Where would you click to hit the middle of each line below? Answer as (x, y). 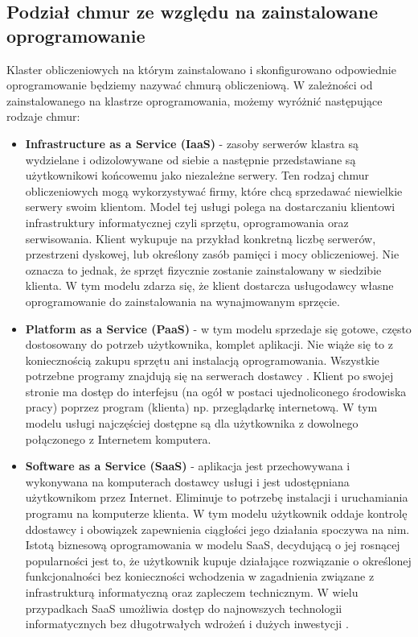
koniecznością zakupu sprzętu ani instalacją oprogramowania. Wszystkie (202, 360)
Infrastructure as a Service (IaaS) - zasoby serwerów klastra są (192, 143)
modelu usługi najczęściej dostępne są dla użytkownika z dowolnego (192, 423)
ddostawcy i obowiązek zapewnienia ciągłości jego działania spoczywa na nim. (217, 529)
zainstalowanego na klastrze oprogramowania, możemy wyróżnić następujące (195, 100)
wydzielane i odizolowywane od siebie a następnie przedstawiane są (191, 159)
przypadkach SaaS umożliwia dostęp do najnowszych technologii (184, 608)
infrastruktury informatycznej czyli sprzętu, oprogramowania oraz (187, 222)
